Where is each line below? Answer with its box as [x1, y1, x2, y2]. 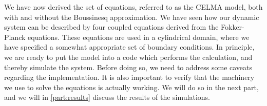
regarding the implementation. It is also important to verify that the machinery [4, 72, 255, 82]
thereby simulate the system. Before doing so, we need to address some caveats [4, 61, 253, 72]
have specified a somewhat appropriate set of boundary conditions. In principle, [4, 41, 255, 52]
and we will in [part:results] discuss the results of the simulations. [4, 92, 210, 102]
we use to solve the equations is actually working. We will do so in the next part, [4, 81, 259, 92]
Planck [4, 31, 26, 42]
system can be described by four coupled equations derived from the [4, 22, 219, 32]
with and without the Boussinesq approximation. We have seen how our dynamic [4, 11, 259, 22]
